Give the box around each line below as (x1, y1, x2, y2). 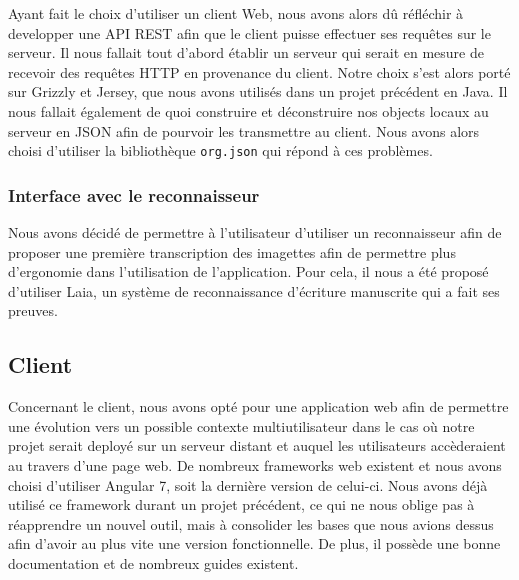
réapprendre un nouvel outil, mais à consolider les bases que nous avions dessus (8, 513, 494, 534)
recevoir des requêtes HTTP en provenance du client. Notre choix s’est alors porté (8, 61, 511, 82)
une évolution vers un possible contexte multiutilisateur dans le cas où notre (8, 415, 475, 436)
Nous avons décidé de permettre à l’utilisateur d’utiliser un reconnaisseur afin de (8, 222, 502, 243)
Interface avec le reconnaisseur (8, 182, 260, 207)
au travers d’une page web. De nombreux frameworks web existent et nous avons (8, 454, 502, 475)
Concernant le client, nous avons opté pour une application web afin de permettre (8, 396, 509, 417)
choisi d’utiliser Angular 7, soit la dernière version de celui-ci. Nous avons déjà (8, 474, 488, 495)
